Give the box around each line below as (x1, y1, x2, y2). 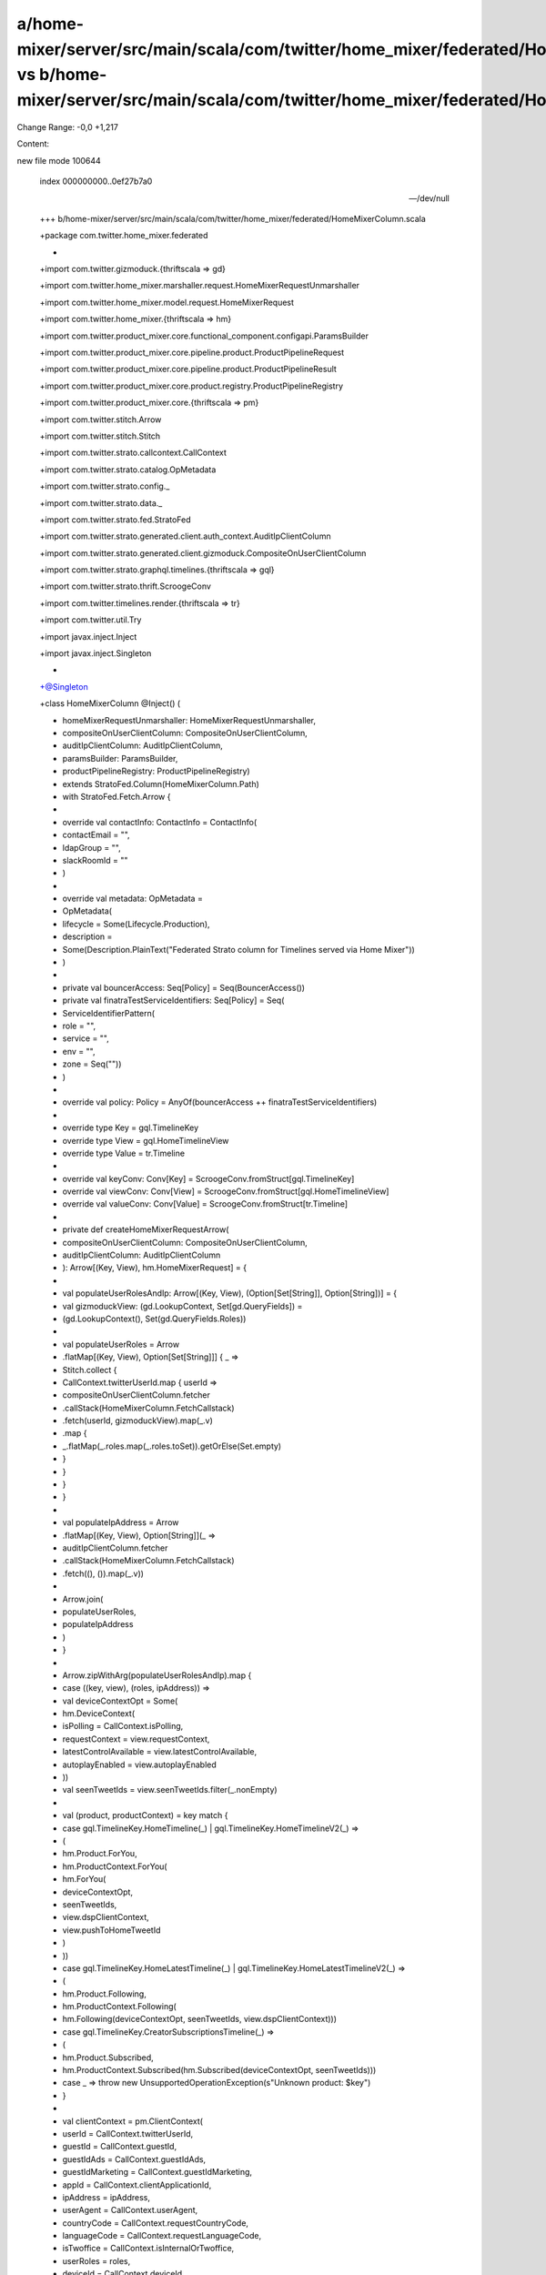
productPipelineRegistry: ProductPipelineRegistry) (62, 765, 250, 777)
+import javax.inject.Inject (39, 631, 137, 642)
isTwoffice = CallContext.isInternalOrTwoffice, (62, 2243, 235, 2254)
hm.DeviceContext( (62, 1708, 136, 1719)
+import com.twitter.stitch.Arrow (39, 414, 162, 425)
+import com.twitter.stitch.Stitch (39, 430, 161, 441)
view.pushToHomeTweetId (62, 1925, 161, 1936)
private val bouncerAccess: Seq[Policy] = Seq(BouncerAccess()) (62, 982, 305, 993)
